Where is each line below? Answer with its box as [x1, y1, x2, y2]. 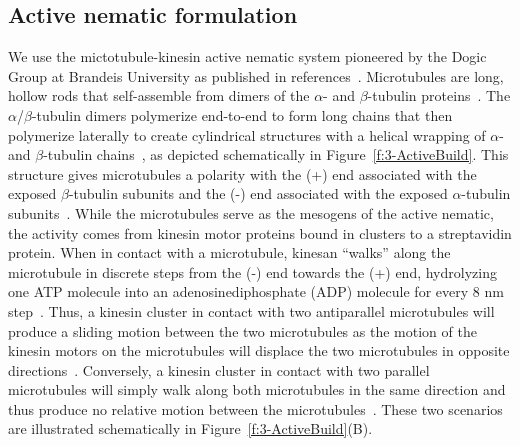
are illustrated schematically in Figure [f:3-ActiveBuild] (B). [8, 418, 373, 439]
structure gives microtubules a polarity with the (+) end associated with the [8, 163, 477, 184]
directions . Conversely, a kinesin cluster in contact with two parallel [8, 359, 430, 380]
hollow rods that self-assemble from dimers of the [8, 85, 310, 106]
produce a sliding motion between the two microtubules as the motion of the [8, 320, 477, 341]
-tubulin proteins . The [367, 85, 511, 106]
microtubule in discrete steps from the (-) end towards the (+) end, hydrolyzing [8, 261, 497, 282]
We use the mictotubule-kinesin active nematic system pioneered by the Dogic [8, 46, 487, 67]
